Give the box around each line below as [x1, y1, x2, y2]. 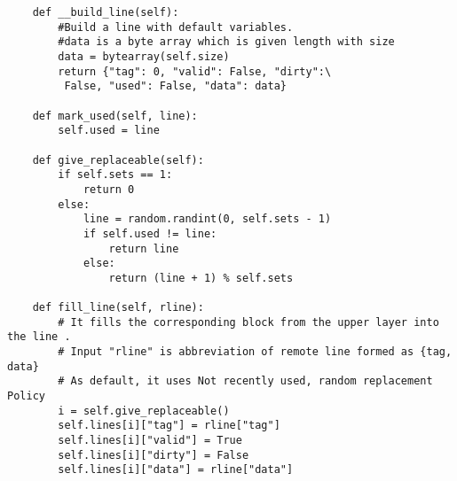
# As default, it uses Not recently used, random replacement [58, 375, 433, 388]
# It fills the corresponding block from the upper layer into [58, 315, 439, 329]
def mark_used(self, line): [32, 109, 198, 122]
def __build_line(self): [32, 6, 179, 19]
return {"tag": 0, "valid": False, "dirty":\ [58, 65, 332, 78]
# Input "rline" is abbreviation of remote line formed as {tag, [58, 345, 453, 359]
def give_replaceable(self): [32, 153, 204, 167]
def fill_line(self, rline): [32, 301, 204, 314]
